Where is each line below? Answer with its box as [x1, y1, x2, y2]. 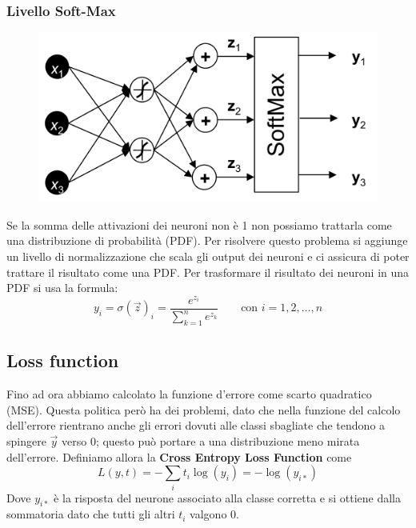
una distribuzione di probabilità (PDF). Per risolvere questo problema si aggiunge [6, 232, 408, 249]
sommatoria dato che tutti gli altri [6, 506, 175, 522]
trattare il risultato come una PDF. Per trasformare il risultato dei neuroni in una [6, 263, 410, 280]
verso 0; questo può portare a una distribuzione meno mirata [62, 433, 360, 450]
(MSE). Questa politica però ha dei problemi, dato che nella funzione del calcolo [6, 401, 401, 418]
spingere [6, 433, 46, 450]
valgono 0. [190, 506, 239, 522]
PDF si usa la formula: [6, 279, 118, 296]
